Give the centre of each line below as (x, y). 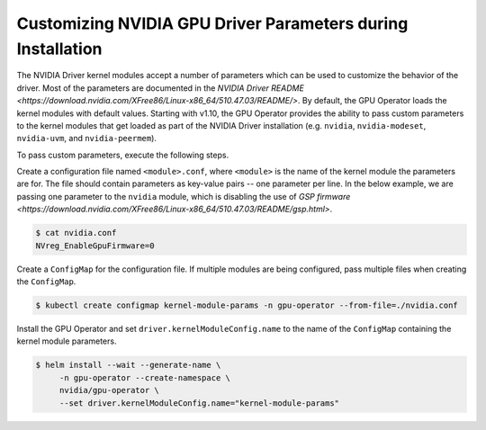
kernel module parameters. (67, 341)
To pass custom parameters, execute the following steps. (123, 155)
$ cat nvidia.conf (76, 233)
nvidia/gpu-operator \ (109, 390)
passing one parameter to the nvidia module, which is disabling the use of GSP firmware (184, 196)
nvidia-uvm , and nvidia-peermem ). (87, 139)
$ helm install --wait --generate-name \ (128, 365)
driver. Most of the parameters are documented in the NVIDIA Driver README (161, 88)
